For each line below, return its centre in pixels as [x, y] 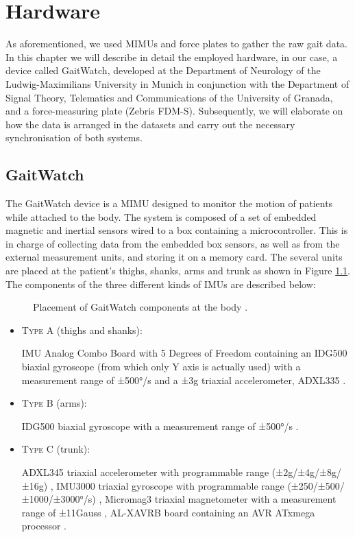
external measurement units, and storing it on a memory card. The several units [174, 257]
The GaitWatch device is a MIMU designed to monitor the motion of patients [169, 203]
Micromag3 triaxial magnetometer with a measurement [221, 499]
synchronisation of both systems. [74, 138]
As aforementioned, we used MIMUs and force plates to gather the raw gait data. [176, 44]
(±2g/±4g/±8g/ [306, 472]
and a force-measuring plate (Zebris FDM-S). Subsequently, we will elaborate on [174, 111]
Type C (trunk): [56, 449]
